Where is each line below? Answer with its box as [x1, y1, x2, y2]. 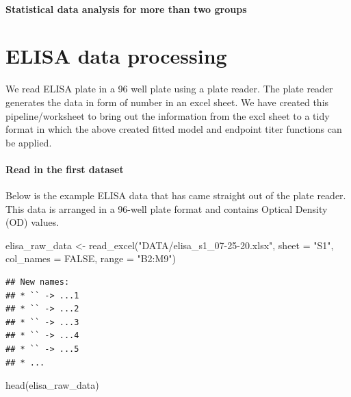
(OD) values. [5, 215, 60, 229]
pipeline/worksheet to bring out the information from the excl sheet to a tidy [5, 108, 330, 123]
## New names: [5, 277, 70, 287]
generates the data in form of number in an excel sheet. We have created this [5, 94, 329, 109]
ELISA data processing [5, 42, 227, 70]
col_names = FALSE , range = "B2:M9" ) [5, 251, 177, 266]
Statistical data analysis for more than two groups [5, 1, 247, 16]
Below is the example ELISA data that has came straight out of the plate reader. [5, 188, 346, 203]
